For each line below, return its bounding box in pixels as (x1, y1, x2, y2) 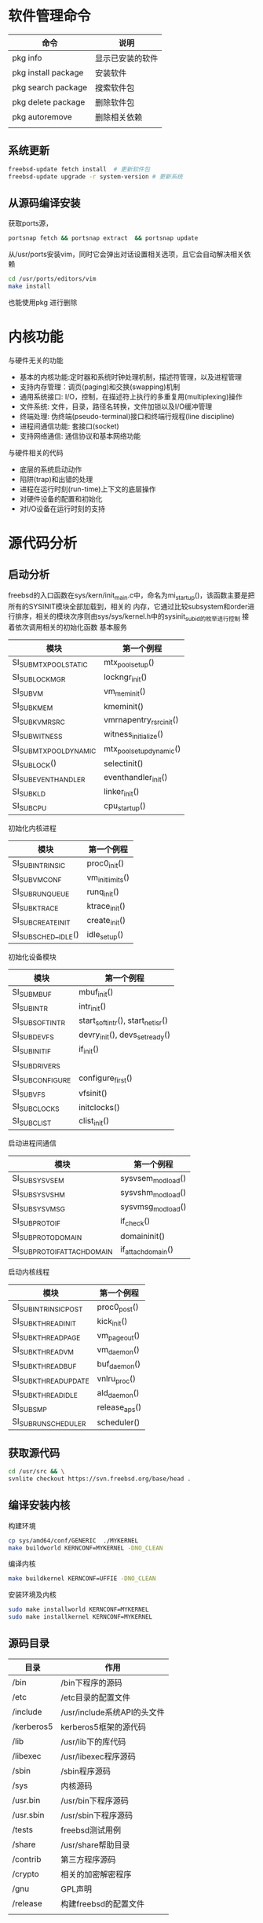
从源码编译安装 (8, 196, 81, 209)
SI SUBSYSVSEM (12, 1172, 64, 1185)
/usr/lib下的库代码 (60, 1736, 126, 1747)
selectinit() (103, 758, 144, 769)
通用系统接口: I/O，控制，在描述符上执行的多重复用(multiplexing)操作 (19, 392, 243, 401)
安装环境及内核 (8, 1590, 57, 1600)
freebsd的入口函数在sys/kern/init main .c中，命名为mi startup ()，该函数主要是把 (8, 590, 255, 601)
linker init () (103, 786, 140, 799)
